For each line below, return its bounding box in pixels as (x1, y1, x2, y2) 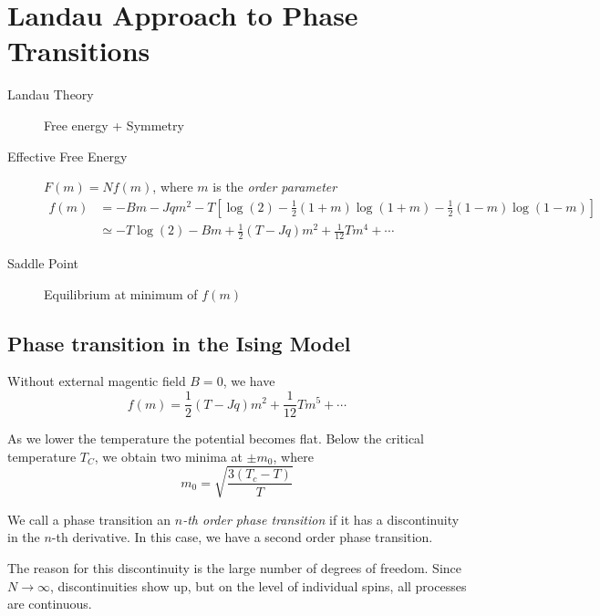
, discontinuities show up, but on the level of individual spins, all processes (49, 576, 467, 595)
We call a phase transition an (7, 509, 171, 528)
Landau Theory (7, 85, 94, 104)
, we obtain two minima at (94, 446, 243, 465)
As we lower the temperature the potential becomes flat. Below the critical (7, 429, 424, 448)
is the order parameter (212, 177, 337, 196)
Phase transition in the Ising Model (7, 329, 351, 357)
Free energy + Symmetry (44, 115, 184, 134)
